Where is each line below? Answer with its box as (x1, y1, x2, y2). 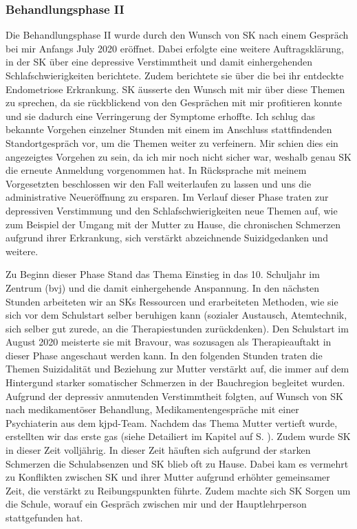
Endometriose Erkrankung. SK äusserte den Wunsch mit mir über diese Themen (6, 81, 345, 96)
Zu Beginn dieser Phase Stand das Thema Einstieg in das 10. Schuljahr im (6, 267, 320, 281)
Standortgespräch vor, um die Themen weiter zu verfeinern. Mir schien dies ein (6, 135, 338, 150)
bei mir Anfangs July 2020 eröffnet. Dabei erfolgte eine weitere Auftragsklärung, (6, 41, 344, 55)
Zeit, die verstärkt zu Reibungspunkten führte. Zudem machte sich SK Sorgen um (6, 483, 351, 497)
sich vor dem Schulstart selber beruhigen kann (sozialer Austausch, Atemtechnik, (6, 308, 347, 322)
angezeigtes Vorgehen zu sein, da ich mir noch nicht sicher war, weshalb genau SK (6, 149, 351, 163)
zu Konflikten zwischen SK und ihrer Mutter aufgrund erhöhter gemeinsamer (6, 470, 330, 484)
